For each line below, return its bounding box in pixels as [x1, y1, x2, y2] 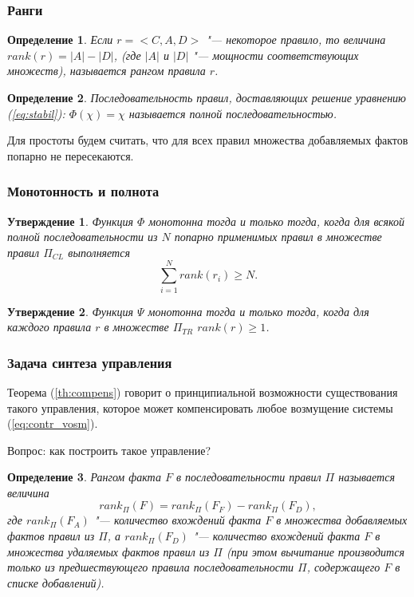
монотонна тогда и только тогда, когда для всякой [148, 212, 405, 229]
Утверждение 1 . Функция [7, 212, 133, 229]
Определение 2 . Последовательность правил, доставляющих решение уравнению [7, 89, 406, 105]
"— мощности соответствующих [192, 46, 359, 63]
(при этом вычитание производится [226, 543, 404, 559]
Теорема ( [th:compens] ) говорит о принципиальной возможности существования [7, 383, 398, 400]
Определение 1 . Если [7, 31, 113, 48]
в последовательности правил [175, 469, 321, 485]
